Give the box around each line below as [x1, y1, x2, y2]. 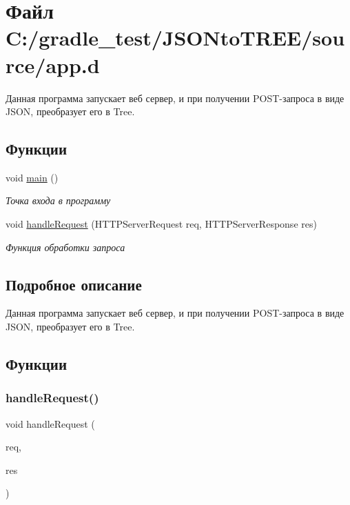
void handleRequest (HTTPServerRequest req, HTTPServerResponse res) [6, 217, 317, 231]
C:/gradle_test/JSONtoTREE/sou [6, 23, 345, 52]
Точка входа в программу [6, 193, 111, 208]
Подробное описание [6, 273, 142, 295]
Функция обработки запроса [6, 239, 125, 254]
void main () [6, 170, 59, 184]
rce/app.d [6, 50, 100, 79]
